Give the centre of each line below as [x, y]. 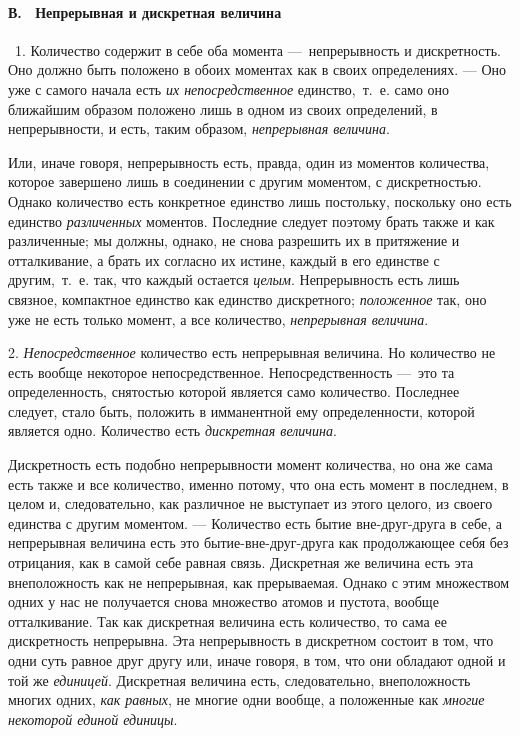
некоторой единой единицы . [93, 718]
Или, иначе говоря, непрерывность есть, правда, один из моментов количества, [249, 161]
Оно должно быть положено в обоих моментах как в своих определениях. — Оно [257, 69]
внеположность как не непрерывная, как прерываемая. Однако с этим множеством [259, 581]
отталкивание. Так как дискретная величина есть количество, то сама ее [227, 620]
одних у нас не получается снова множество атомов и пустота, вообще [223, 601]
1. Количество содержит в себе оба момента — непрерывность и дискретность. [257, 49]
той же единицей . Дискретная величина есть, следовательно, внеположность [239, 679]
